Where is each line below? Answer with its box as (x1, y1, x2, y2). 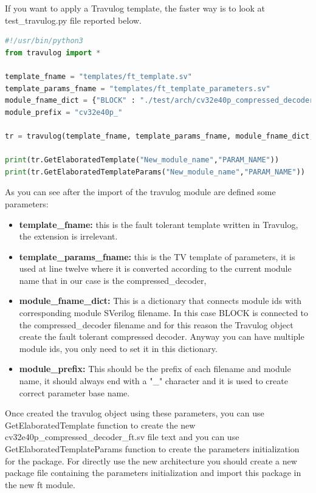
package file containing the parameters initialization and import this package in (5, 466, 301, 479)
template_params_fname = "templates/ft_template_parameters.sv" (5, 84, 270, 93)
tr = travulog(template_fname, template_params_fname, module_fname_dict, (5, 131, 314, 140)
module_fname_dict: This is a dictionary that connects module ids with (19, 294, 302, 307)
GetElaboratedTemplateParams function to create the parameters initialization (5, 443, 300, 455)
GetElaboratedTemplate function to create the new (5, 418, 196, 431)
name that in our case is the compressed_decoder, (19, 274, 207, 286)
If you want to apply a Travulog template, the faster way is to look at (5, 2, 265, 14)
